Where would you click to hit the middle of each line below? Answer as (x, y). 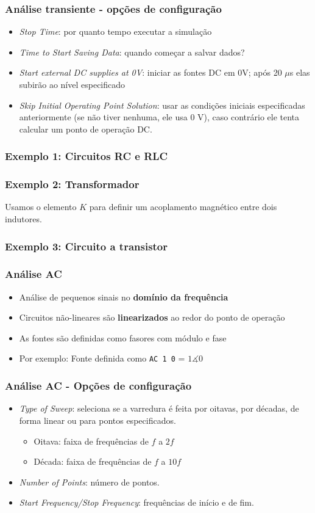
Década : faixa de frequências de (93, 461)
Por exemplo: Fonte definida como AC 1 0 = (102, 358)
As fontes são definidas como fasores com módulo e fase (123, 337)
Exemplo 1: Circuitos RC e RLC (87, 156)
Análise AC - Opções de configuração (98, 386)
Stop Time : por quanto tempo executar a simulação (115, 31)
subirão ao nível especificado (72, 84)
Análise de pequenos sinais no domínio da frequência (124, 297)
